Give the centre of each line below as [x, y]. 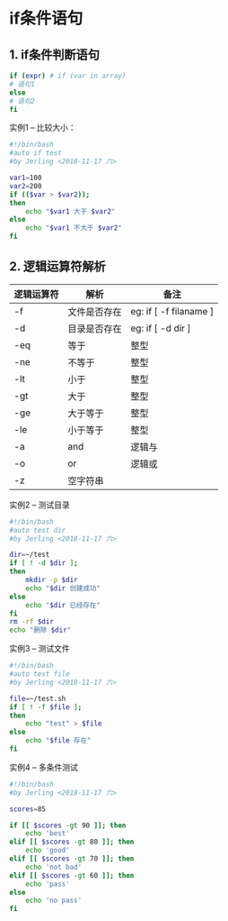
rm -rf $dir [31, 622]
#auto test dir [38, 530]
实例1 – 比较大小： [43, 128]
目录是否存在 [95, 328]
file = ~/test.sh [38, 698]
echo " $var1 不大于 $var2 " [74, 228]
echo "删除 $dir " [40, 630]
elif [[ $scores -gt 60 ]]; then [72, 875]
